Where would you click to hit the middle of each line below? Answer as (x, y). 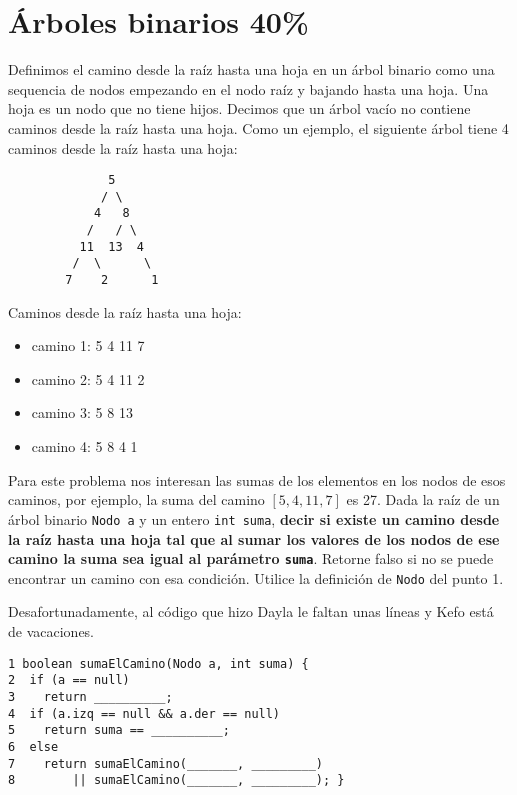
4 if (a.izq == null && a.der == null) (144, 713)
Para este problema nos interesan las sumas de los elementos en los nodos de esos (257, 479)
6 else (33, 746)
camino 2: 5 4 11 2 (88, 378)
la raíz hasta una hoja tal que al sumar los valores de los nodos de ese (254, 538)
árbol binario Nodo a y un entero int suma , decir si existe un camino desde (254, 518)
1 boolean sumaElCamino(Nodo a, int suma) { (158, 663)
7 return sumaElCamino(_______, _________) (165, 763)
